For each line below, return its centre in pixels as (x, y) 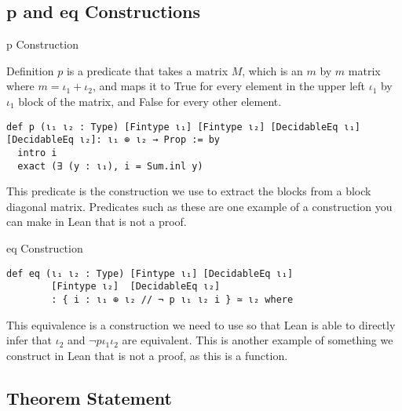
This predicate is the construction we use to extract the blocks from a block (189, 191)
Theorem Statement (89, 397)
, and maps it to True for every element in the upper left (228, 86)
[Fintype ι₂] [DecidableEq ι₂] (136, 287)
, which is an (272, 70)
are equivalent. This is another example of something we (258, 340)
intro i (37, 153)
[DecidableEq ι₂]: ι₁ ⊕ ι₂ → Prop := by (113, 140)
